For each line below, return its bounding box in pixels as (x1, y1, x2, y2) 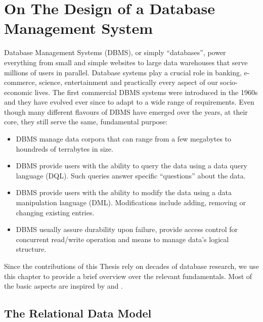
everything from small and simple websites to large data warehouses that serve (4, 57, 248, 67)
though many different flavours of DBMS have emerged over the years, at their (4, 106, 248, 117)
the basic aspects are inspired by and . (4, 281, 123, 291)
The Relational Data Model (4, 305, 152, 321)
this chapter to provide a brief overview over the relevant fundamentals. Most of (4, 270, 252, 281)
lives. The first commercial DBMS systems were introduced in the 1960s (34, 86, 258, 97)
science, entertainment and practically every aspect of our (39, 77, 218, 87)
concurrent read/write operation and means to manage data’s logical (16, 234, 229, 244)
